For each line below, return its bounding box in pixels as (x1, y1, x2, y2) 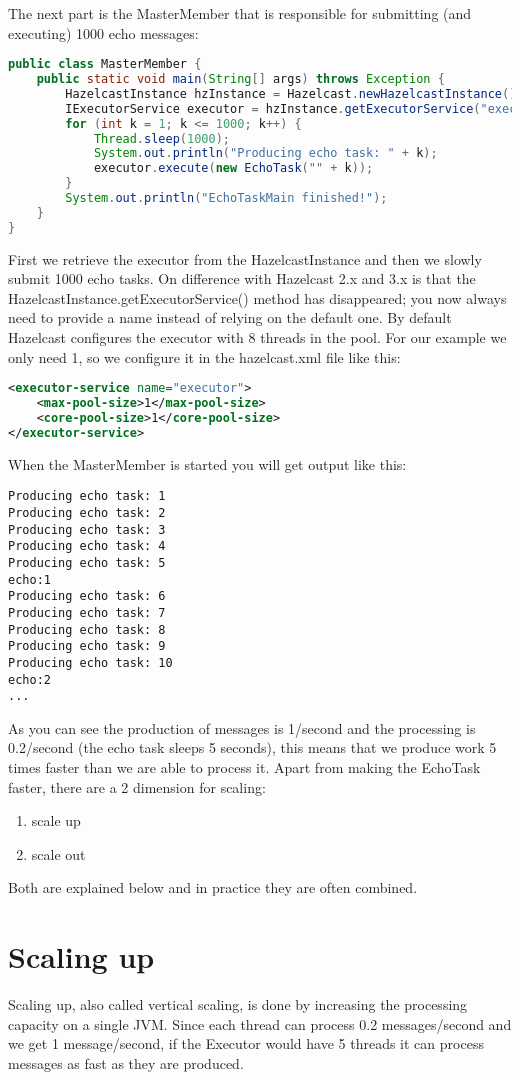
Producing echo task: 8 (8, 622, 166, 637)
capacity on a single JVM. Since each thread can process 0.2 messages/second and (8, 1013, 512, 1034)
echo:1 (8, 572, 51, 587)
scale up (31, 810, 81, 831)
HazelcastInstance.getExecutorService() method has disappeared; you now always (8, 287, 507, 308)
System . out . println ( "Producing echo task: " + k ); (93, 146, 438, 161)
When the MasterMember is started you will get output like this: (8, 453, 407, 474)
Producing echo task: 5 (8, 555, 166, 570)
